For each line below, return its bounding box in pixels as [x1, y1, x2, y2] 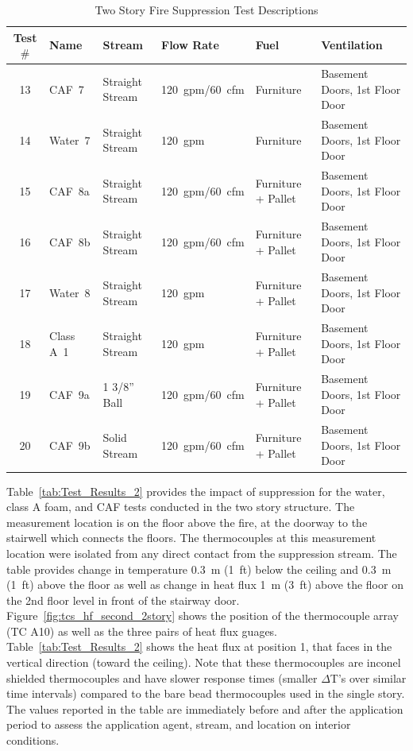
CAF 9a [49, 385, 90, 402]
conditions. [6, 732, 60, 749]
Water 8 [49, 284, 91, 300]
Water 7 [49, 131, 91, 148]
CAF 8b [49, 233, 91, 250]
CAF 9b [49, 436, 91, 453]
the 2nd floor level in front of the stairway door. [6, 591, 240, 608]
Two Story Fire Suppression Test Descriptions [95, 2, 318, 17]
